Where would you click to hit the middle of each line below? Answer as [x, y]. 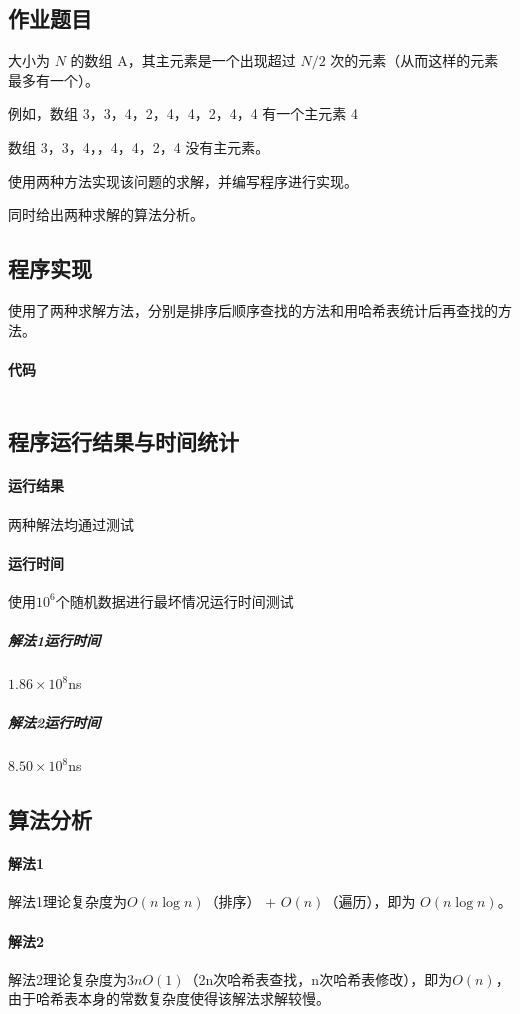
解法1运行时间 [54, 640]
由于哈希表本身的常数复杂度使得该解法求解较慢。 [169, 998]
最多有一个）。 [53, 79]
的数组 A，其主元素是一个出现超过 [183, 60]
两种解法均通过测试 [71, 523]
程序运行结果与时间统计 [123, 441]
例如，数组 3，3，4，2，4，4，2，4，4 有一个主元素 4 [183, 113]
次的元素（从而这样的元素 [414, 60]
